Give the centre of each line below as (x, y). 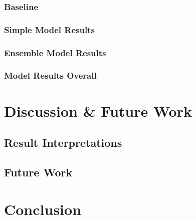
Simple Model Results (49, 29)
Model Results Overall (50, 75)
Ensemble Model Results (55, 52)
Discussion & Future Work (98, 111)
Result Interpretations (63, 143)
